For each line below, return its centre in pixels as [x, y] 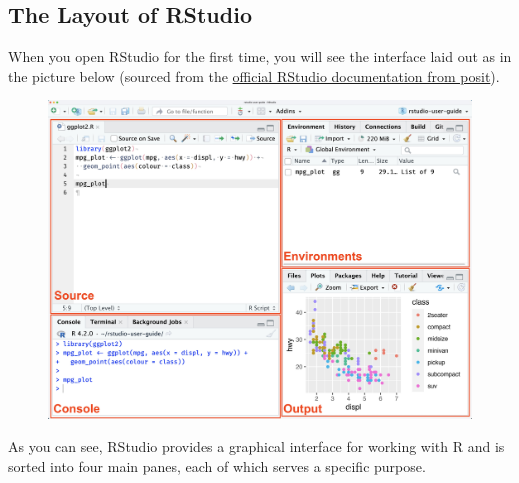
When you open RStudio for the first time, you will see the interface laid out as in [260, 56]
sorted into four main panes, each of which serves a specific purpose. [217, 465]
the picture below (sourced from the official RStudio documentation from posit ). [254, 75]
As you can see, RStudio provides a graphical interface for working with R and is [256, 446]
